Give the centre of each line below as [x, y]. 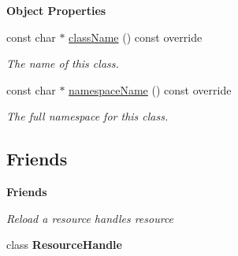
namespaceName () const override [150, 89]
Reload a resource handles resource [90, 218]
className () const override [136, 37]
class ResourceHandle [64, 245]
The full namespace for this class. [87, 116]
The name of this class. [63, 63]
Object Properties [56, 10]
